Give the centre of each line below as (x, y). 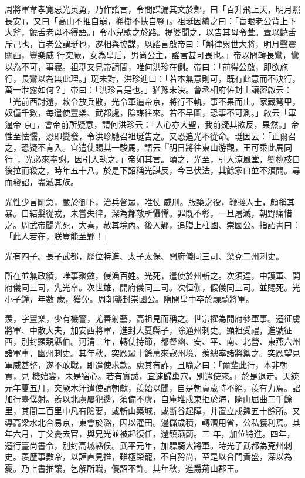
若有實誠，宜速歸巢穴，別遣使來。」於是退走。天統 (202, 376)
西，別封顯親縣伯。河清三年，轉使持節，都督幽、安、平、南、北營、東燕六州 (152, 341)
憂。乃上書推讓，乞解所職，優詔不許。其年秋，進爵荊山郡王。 (124, 468)
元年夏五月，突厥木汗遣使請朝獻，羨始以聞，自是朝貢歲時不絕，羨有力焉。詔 (152, 387)
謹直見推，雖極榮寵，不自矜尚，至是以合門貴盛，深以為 (185, 457)
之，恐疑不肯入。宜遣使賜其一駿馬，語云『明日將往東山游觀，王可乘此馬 (144, 147)
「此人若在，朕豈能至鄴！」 (58, 236)
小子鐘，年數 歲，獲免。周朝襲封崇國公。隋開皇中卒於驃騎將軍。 (129, 298)
